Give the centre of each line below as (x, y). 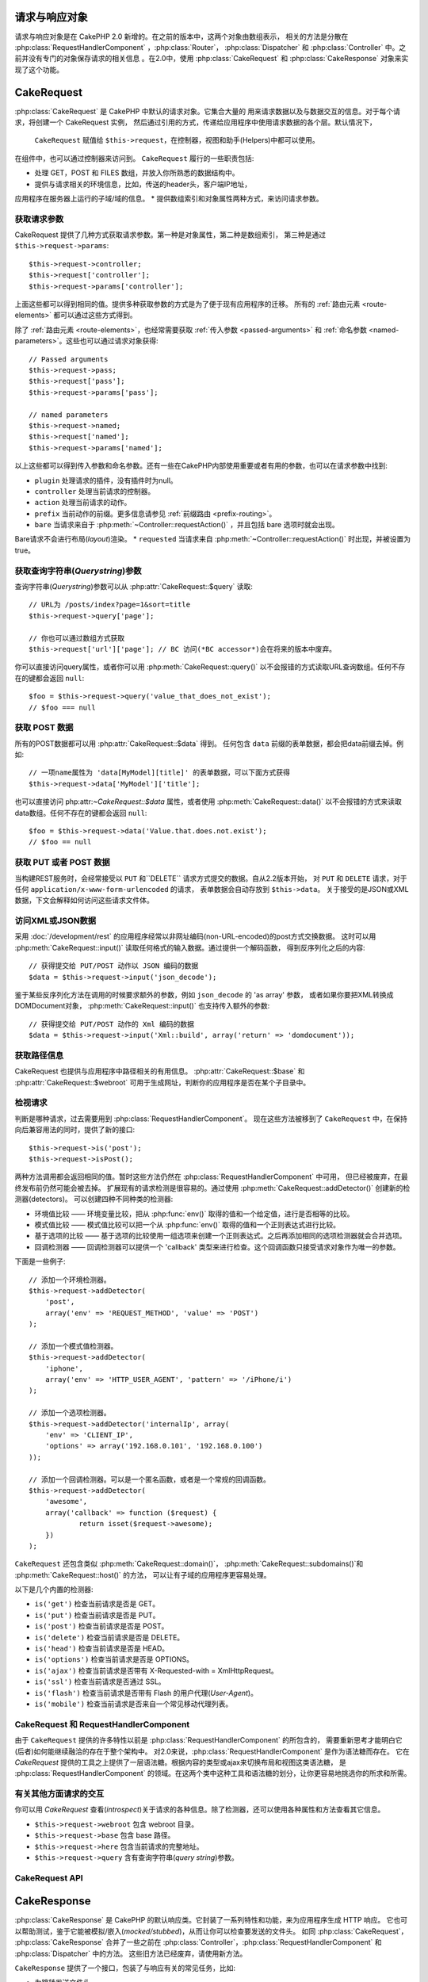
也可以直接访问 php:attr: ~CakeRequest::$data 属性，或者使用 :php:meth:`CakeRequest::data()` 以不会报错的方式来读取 (208, 802)
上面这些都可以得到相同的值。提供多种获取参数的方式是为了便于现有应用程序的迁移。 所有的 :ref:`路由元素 (187, 304)
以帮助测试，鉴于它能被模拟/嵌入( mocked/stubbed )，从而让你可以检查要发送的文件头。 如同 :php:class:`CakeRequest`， (211, 1931)
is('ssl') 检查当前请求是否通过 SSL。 (100, 1682)
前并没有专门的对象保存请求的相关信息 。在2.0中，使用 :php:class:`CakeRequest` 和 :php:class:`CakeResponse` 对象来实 (212, 59)
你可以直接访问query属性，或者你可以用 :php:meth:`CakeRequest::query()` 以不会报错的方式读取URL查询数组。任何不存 (210, 667)
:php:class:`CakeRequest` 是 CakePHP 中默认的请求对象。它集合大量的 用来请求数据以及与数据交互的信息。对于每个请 (207, 111)
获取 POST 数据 (44, 728)
